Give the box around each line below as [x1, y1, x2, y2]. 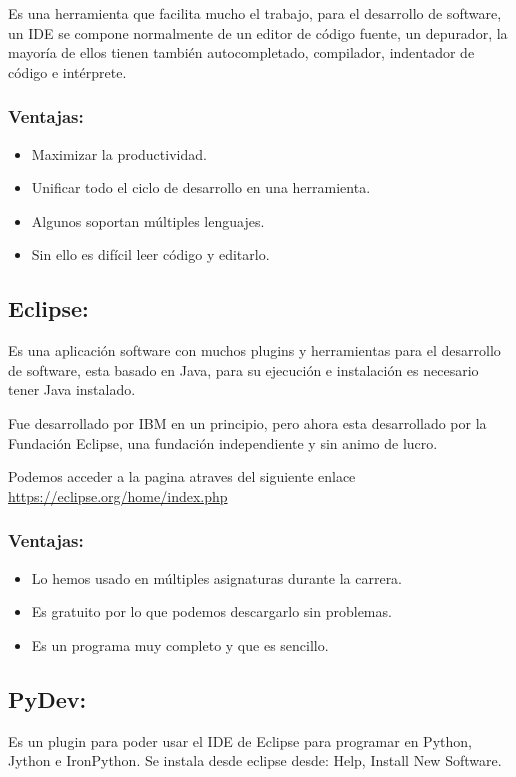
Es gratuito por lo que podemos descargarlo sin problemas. [31, 601, 392, 622]
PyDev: [8, 683, 87, 714]
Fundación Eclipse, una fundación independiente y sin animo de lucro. [8, 432, 438, 453]
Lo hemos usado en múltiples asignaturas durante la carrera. [31, 567, 403, 588]
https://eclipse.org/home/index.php [8, 485, 228, 506]
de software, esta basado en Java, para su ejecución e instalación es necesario [8, 359, 479, 380]
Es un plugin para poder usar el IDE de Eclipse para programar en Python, [8, 730, 472, 751]
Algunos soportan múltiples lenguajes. [31, 210, 265, 231]
